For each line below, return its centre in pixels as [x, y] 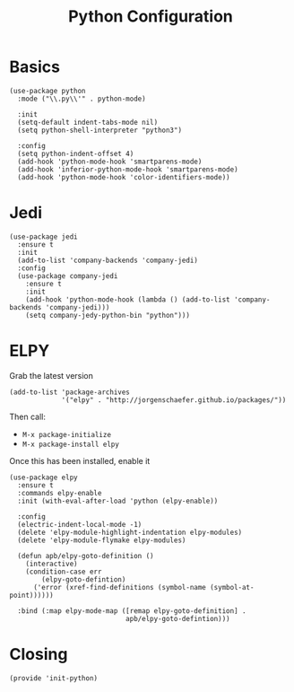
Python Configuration [151, 17]
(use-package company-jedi [68, 276]
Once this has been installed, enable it [80, 460]
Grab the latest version [52, 375]
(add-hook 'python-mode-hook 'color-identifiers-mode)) [124, 177]
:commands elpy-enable [60, 493]
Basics [35, 67]
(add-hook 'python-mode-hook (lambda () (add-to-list [128, 299]
